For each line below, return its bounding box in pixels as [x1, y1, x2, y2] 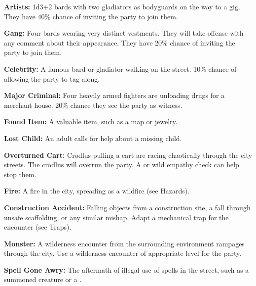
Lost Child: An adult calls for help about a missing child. [4, 133, 182, 143]
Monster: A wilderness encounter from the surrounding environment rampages [4, 238, 245, 248]
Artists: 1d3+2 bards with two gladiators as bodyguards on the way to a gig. [4, 1, 240, 11]
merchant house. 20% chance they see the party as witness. [4, 99, 183, 110]
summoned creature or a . [4, 274, 82, 285]
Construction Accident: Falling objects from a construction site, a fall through [4, 202, 251, 212]
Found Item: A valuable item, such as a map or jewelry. [4, 116, 178, 127]
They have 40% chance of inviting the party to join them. [4, 11, 178, 21]
